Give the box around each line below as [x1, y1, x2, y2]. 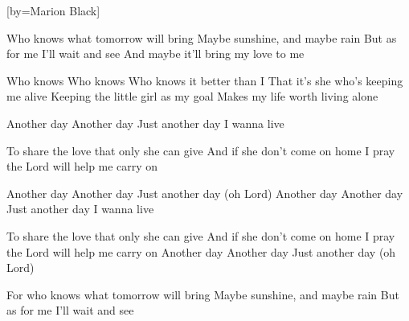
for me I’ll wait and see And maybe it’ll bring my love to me [6, 45, 305, 62]
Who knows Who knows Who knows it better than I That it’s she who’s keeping [6, 72, 403, 88]
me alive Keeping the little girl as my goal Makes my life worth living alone [6, 88, 378, 105]
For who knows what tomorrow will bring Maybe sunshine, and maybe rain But [6, 286, 399, 302]
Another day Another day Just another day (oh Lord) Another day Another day [6, 184, 403, 201]
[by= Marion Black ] [6, 2, 100, 19]
